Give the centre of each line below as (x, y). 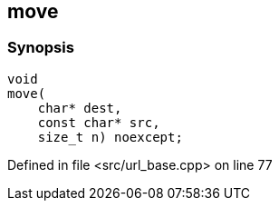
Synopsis (41, 48)
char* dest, (80, 108)
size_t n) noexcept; (110, 137)
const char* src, (99, 122)
